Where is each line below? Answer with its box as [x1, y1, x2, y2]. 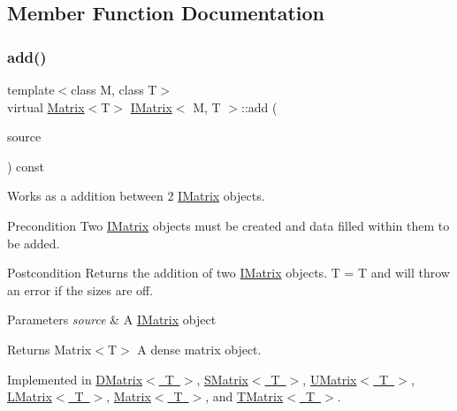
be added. [7, 233, 60, 252]
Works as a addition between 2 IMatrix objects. [7, 186, 265, 205]
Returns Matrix [7, 339, 92, 358]
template [7, 80, 55, 98]
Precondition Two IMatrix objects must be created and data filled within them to [7, 216, 450, 234]
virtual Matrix [7, 97, 85, 116]
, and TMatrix [205, 387, 284, 406]
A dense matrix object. [137, 339, 262, 358]
